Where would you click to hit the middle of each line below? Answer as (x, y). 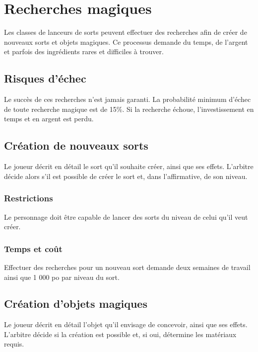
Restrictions (29, 198)
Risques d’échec (45, 78)
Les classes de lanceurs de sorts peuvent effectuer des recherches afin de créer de (126, 32)
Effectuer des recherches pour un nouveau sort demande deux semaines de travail (127, 267)
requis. (14, 344)
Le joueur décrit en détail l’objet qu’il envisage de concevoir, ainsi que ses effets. (126, 324)
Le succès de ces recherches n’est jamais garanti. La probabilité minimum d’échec (128, 99)
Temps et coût (33, 248)
